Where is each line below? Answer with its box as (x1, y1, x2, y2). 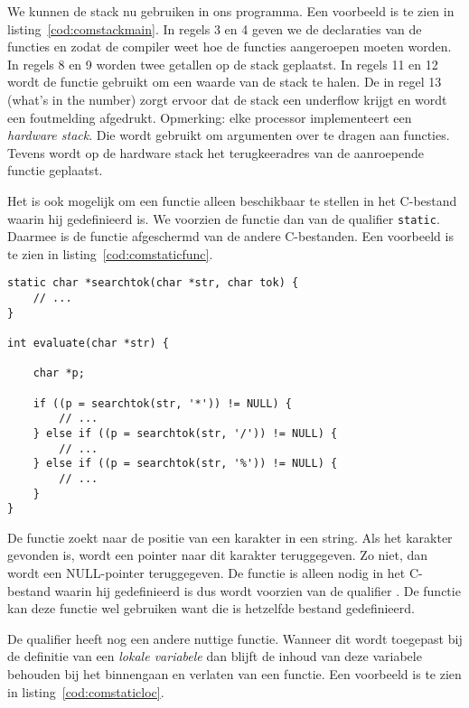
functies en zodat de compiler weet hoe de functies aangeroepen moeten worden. (7, 37, 452, 56)
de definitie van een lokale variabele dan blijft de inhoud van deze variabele (7, 647, 422, 666)
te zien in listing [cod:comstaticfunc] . (7, 244, 213, 263)
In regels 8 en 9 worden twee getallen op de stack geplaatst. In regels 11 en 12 (7, 54, 438, 73)
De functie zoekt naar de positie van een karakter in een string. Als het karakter (7, 527, 453, 546)
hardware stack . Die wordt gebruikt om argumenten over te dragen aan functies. (7, 126, 450, 144)
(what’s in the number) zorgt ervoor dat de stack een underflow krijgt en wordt (7, 89, 447, 108)
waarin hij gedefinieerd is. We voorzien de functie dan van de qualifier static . (7, 209, 440, 228)
